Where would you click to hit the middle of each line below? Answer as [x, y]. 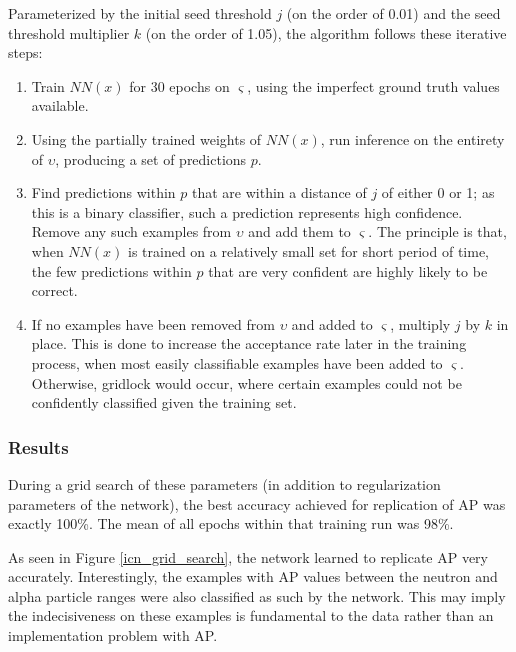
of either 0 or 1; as [438, 192]
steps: [25, 52]
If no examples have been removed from [153, 323]
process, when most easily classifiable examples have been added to [237, 362]
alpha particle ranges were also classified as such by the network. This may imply [257, 595]
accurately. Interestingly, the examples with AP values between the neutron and [253, 576]
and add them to [299, 231]
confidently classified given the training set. [164, 402]
